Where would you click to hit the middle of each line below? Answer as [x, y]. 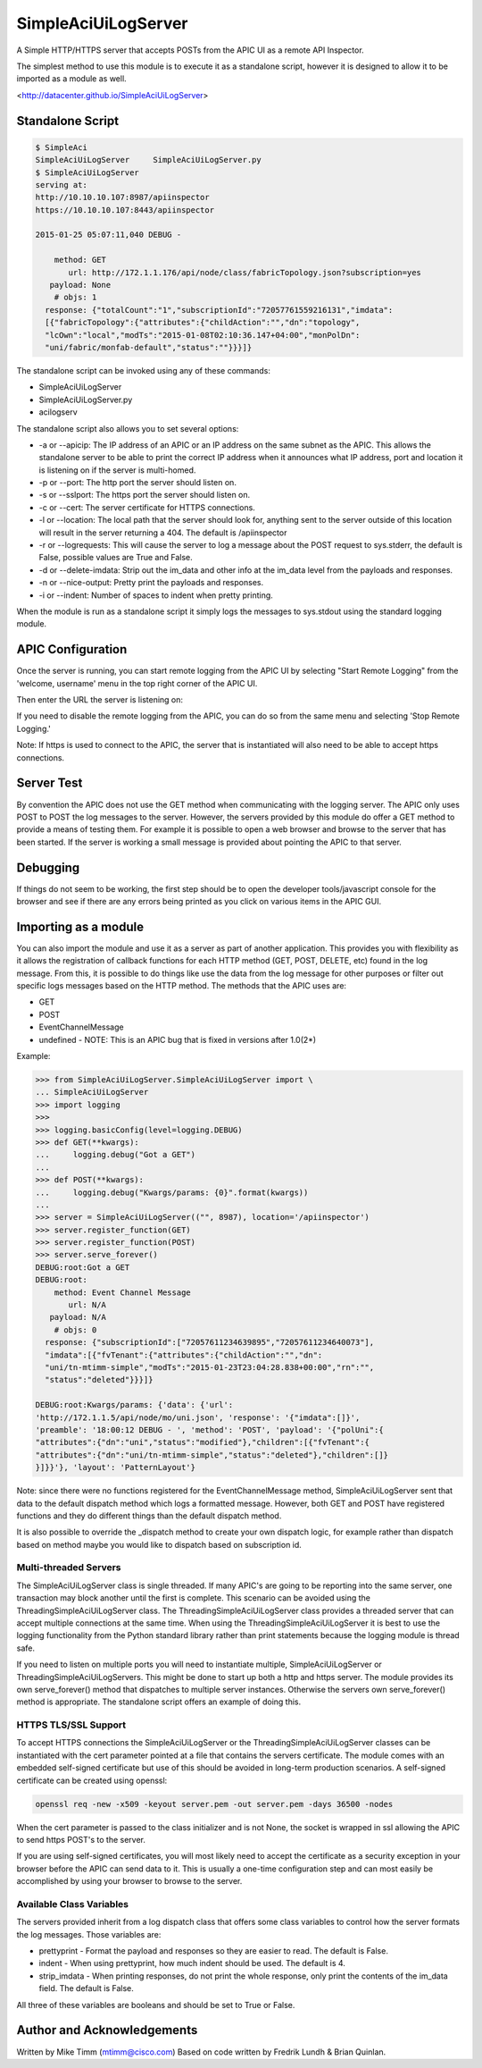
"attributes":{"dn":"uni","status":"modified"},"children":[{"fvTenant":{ [203, 1442]
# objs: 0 [75, 1330]
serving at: [62, 185]
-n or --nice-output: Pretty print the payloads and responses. [151, 583]
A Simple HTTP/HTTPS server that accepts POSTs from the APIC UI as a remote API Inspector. [191, 50]
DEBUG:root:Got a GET [83, 1267]
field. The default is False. [86, 1988]
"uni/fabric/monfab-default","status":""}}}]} [149, 347]
